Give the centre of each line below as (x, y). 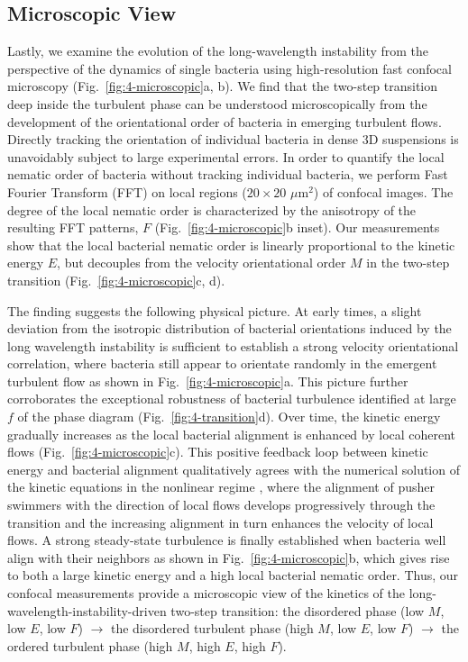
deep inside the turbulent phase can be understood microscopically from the (217, 103)
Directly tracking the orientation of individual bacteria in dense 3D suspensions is (233, 139)
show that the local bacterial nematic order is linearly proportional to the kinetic (231, 245)
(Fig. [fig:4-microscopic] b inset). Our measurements (297, 227)
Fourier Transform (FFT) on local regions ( (127, 191)
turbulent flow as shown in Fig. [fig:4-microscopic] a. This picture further (208, 381)
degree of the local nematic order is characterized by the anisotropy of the (212, 209)
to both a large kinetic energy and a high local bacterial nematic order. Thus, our (233, 575)
